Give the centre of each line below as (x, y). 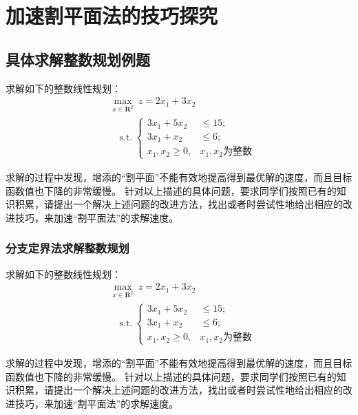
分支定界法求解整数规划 (67, 248)
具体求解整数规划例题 (78, 59)
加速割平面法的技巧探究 (112, 15)
